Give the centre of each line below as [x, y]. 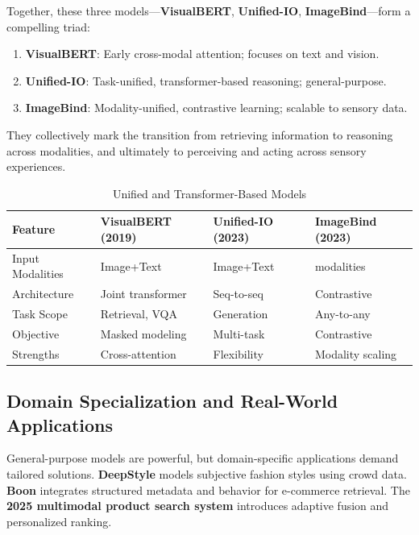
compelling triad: [48, 26]
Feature [34, 229]
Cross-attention [138, 353]
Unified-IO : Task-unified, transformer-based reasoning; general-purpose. [206, 80]
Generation [241, 314]
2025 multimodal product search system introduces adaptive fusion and [198, 506]
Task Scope [40, 314]
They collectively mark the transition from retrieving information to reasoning [200, 134]
